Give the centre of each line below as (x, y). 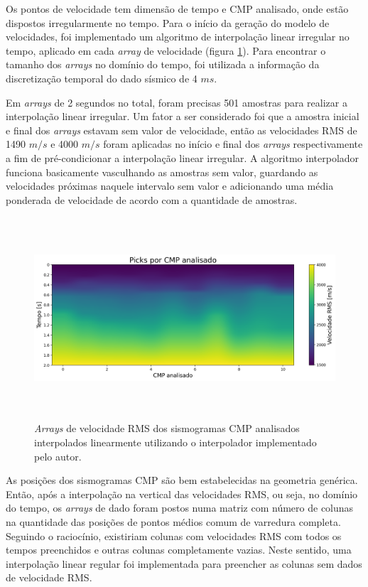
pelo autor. (58, 456)
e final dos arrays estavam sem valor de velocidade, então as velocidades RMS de (182, 130)
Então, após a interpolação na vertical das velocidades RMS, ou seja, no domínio (182, 494)
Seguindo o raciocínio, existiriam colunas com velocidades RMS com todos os (174, 535)
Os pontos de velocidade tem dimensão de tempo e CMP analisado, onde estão (177, 9)
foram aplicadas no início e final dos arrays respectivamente (233, 144)
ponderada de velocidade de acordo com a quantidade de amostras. (152, 199)
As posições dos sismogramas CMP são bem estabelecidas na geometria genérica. (182, 480)
